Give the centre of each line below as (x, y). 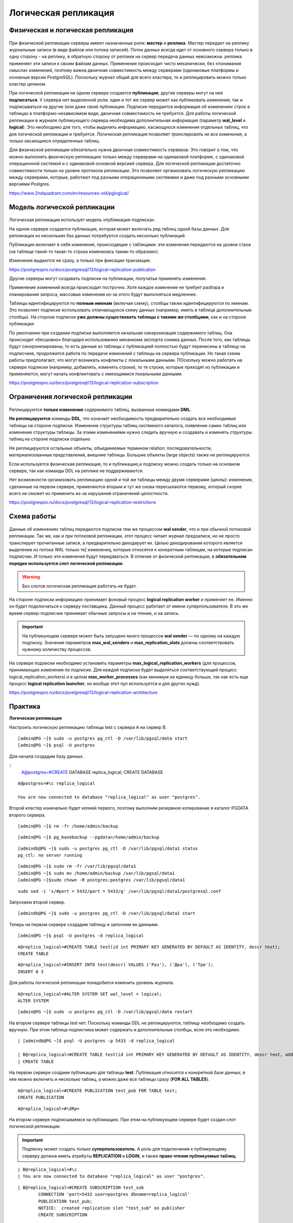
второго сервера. (27, 815)
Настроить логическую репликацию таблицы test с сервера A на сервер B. (88, 727)
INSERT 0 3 (31, 972)
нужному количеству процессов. (57, 649)
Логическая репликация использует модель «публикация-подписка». (82, 220)
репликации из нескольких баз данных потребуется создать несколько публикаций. (97, 235)
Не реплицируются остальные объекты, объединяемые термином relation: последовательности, (111, 448)
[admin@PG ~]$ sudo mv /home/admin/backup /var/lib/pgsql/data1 (96, 873)
